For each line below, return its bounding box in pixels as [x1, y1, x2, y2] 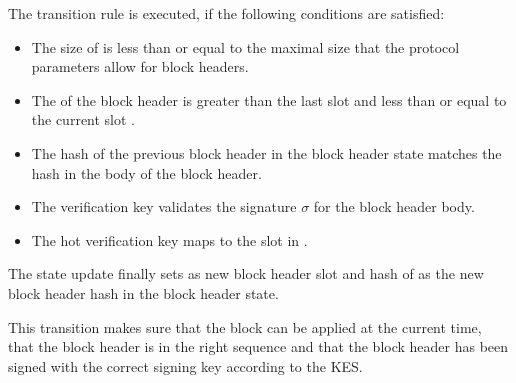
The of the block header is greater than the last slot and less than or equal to [31, 89, 507, 110]
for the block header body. [313, 196, 475, 217]
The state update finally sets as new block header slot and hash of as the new [8, 263, 484, 284]
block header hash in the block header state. [8, 282, 279, 303]
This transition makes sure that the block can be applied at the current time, [8, 316, 482, 337]
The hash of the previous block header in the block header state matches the [31, 142, 502, 163]
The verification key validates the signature [31, 196, 297, 217]
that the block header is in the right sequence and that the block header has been [8, 336, 509, 357]
